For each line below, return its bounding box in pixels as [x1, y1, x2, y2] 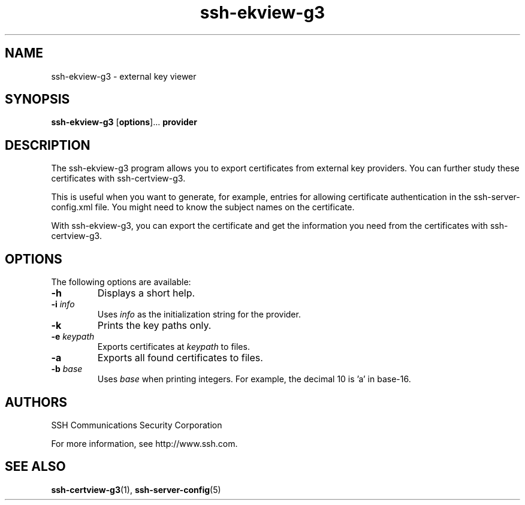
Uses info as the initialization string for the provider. [97, 309, 301, 320]
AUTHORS [5, 394, 68, 410]
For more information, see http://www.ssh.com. [51, 438, 238, 449]
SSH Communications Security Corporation [51, 419, 222, 430]
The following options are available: [51, 277, 191, 288]
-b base [51, 364, 83, 374]
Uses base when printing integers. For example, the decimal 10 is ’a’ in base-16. [97, 374, 411, 385]
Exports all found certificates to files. [97, 352, 263, 364]
